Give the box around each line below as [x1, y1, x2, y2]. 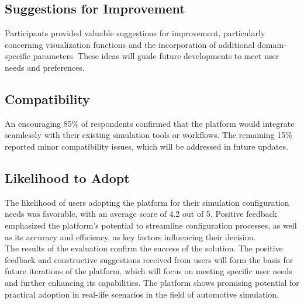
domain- [257, 38, 286, 50]
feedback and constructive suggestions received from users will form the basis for [5, 253, 293, 265]
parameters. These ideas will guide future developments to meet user [33, 50, 279, 62]
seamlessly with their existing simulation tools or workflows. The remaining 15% [5, 129, 292, 141]
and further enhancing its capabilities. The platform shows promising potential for [5, 276, 299, 288]
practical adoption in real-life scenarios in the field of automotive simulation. [5, 288, 279, 300]
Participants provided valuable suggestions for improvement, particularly [5, 27, 265, 39]
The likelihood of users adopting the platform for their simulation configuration [5, 196, 289, 208]
